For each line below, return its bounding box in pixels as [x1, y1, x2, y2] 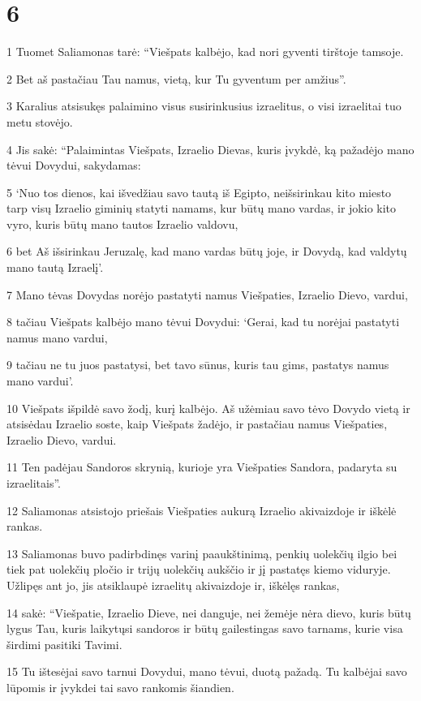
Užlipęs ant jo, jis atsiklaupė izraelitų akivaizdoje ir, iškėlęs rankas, [6, 576, 340, 593]
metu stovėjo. [6, 113, 73, 130]
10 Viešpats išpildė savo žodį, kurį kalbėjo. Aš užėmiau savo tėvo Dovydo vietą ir [6, 399, 410, 416]
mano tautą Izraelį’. [6, 259, 104, 276]
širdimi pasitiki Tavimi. [6, 635, 122, 652]
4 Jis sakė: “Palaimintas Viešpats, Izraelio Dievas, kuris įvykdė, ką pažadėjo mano [6, 140, 415, 157]
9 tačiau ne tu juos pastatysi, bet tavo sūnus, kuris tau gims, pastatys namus [6, 356, 389, 373]
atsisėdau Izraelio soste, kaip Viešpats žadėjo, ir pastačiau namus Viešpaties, [6, 415, 388, 432]
